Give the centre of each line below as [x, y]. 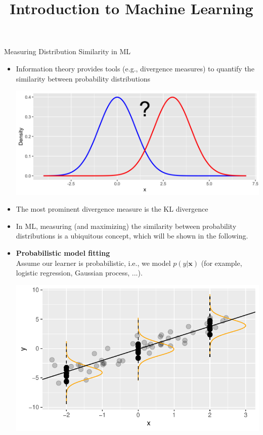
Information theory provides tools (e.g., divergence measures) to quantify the [135, 68]
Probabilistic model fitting [63, 252]
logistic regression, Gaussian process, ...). [79, 273]
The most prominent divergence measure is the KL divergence [112, 209]
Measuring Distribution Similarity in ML [67, 51]
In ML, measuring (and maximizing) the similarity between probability [126, 226]
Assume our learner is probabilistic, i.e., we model [93, 263]
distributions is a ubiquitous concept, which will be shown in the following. [132, 236]
